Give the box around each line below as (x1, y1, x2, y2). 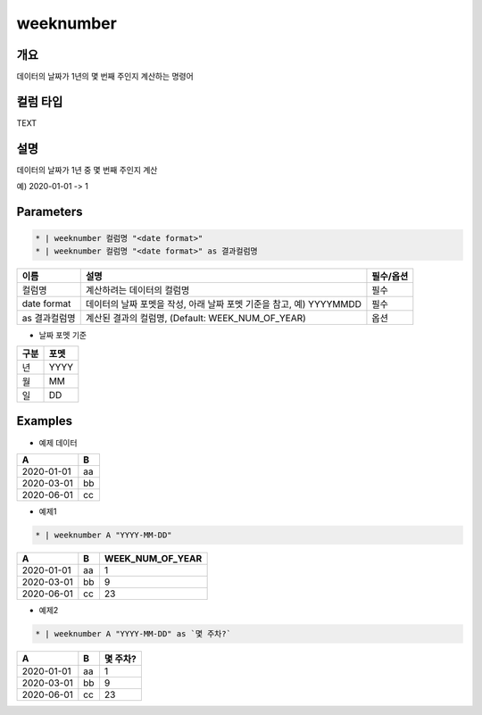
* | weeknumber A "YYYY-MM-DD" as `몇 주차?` (35, 628, 232, 638)
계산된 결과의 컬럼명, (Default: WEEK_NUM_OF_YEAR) (85, 312, 307, 324)
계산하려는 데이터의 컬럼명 (85, 284, 190, 296)
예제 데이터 (38, 437, 78, 448)
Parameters (16, 204, 83, 220)
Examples (16, 413, 73, 428)
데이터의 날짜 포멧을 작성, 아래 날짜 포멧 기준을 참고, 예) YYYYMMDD (85, 297, 361, 310)
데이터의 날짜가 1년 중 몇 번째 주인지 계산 (16, 164, 158, 175)
